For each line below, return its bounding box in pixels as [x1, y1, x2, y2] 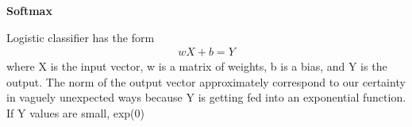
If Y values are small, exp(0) [6, 105, 145, 121]
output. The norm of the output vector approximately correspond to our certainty [6, 73, 406, 90]
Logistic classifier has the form [6, 29, 155, 45]
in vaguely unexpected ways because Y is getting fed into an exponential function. [6, 89, 406, 106]
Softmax [6, 2, 52, 18]
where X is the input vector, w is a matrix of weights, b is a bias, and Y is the [6, 58, 387, 75]
